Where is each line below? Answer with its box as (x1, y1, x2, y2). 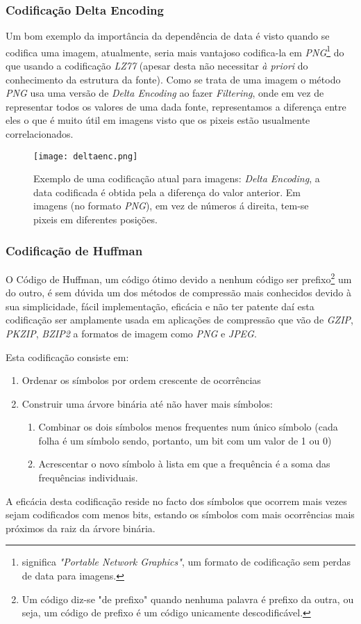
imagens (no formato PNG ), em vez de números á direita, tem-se (33, 198, 309, 213)
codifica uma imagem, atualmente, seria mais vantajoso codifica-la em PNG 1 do (6, 42, 344, 59)
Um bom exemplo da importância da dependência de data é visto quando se (6, 29, 330, 43)
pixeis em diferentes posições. (33, 212, 158, 227)
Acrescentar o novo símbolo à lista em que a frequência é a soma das (38, 456, 330, 471)
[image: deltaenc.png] (33, 151, 138, 161)
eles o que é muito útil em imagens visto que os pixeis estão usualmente (6, 113, 310, 127)
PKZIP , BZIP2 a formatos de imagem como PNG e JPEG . (6, 326, 257, 340)
